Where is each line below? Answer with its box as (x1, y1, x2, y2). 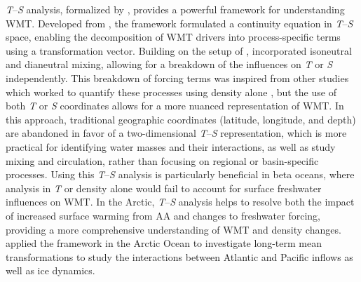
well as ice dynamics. (6, 263, 95, 278)
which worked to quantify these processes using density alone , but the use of (6, 84, 336, 99)
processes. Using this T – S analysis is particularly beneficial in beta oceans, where (6, 167, 355, 182)
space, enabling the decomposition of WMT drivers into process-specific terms (6, 29, 341, 44)
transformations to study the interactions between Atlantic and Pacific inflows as (6, 249, 353, 264)
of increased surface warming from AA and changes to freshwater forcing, (6, 208, 320, 222)
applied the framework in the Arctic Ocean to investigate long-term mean (6, 236, 322, 250)
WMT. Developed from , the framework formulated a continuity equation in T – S (6, 15, 353, 30)
